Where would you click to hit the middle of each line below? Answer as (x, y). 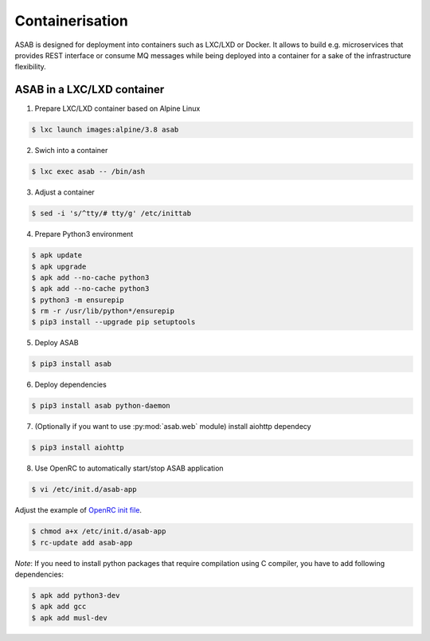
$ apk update (57, 256)
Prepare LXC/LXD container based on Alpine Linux (117, 108)
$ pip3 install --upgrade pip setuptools (113, 322)
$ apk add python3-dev (76, 596)
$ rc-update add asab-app (82, 543)
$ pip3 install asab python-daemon (101, 406)
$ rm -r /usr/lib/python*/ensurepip (103, 311)
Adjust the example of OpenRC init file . (78, 510)
